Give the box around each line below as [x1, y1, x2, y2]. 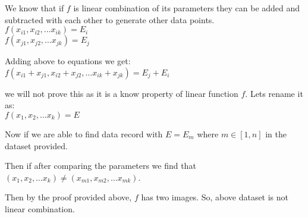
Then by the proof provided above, [5, 191, 132, 203]
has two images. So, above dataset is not [141, 191, 289, 203]
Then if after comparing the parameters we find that [5, 159, 196, 172]
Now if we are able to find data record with [5, 127, 163, 140]
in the [265, 127, 287, 140]
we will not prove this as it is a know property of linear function [5, 87, 238, 99]
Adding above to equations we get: [5, 55, 131, 67]
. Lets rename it [245, 87, 303, 99]
